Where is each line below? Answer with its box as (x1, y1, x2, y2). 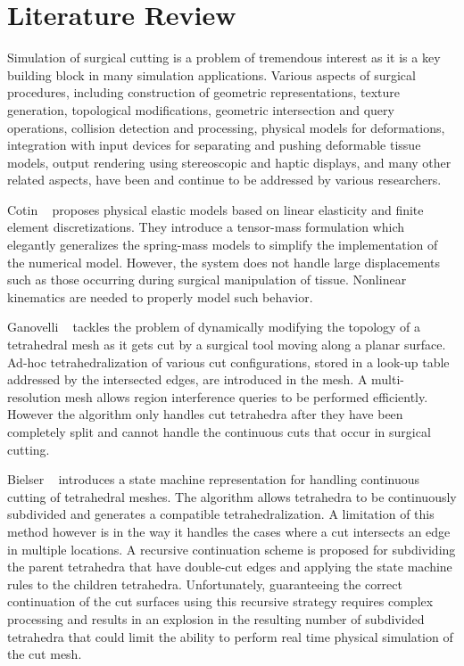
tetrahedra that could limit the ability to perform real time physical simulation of (7, 627, 453, 645)
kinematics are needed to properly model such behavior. (7, 287, 313, 306)
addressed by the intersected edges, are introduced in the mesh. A (7, 370, 368, 389)
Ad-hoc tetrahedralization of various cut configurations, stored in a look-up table (7, 352, 450, 371)
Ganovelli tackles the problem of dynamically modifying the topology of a (7, 317, 421, 336)
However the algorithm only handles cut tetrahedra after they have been (7, 405, 403, 423)
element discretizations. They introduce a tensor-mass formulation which (7, 218, 405, 236)
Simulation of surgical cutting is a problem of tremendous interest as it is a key (7, 48, 441, 67)
